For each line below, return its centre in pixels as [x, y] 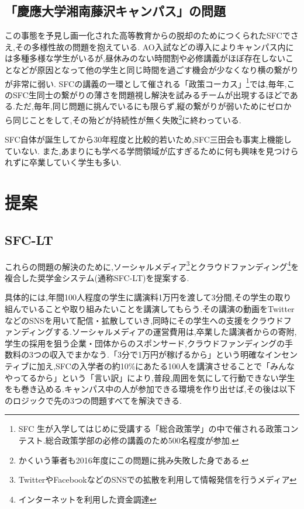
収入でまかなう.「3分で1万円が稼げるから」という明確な [157, 354]
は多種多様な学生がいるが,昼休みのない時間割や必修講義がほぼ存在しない [145, 58]
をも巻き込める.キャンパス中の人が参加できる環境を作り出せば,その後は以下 [150, 389]
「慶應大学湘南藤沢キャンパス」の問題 [115, 11]
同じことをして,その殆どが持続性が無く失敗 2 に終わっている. [127, 119]
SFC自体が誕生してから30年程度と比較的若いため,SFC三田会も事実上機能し [148, 139]
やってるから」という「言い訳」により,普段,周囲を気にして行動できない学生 [150, 377]
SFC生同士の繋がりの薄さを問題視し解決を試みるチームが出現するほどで [151, 94]
